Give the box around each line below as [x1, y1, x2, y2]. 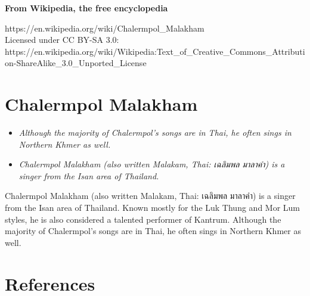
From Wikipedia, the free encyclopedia [5, 2, 168, 14]
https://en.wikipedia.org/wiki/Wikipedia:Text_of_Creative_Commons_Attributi [5, 45, 305, 57]
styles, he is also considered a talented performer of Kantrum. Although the [5, 213, 281, 225]
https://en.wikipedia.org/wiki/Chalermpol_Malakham [5, 21, 204, 34]
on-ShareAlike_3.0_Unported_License [5, 57, 147, 69]
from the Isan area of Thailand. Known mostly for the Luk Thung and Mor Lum [5, 201, 300, 214]
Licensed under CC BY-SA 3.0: [5, 33, 119, 46]
